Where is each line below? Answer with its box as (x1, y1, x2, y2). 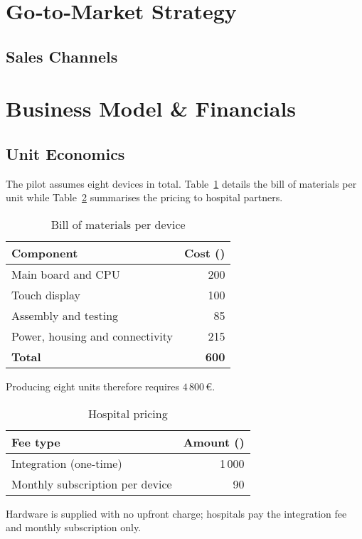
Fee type (11, 433, 60, 450)
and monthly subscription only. (6, 520, 142, 535)
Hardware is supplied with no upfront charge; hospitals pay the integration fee (6, 506, 347, 521)
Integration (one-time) (11, 454, 122, 471)
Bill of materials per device (50, 215, 186, 233)
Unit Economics (6, 142, 125, 164)
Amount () (183, 433, 245, 450)
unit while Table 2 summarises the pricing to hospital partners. (6, 190, 283, 205)
